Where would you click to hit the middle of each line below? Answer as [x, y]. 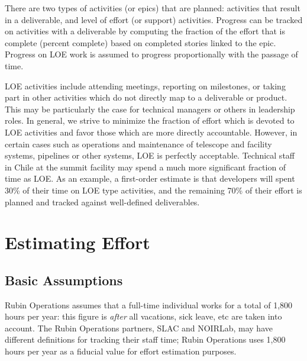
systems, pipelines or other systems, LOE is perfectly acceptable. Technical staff [150, 155]
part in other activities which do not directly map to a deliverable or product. [146, 97]
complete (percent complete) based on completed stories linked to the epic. [140, 42]
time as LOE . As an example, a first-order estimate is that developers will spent [150, 178]
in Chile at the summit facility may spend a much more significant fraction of [146, 167]
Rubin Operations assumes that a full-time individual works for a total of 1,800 [149, 304]
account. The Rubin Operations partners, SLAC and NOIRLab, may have [139, 328]
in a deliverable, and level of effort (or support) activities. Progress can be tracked [154, 19]
